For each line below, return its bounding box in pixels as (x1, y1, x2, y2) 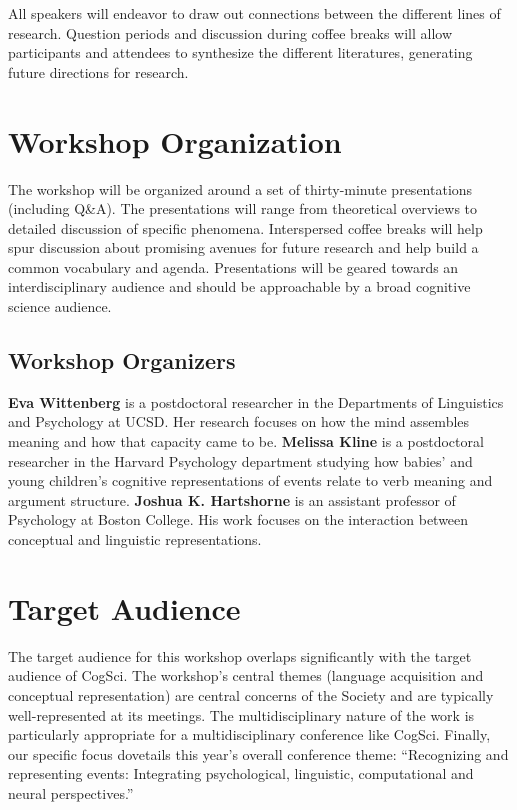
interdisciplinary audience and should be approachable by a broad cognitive (8, 276, 471, 297)
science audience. (8, 296, 112, 317)
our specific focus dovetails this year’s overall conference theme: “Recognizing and (8, 743, 509, 764)
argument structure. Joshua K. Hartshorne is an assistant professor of (8, 489, 456, 510)
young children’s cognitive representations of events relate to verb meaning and (8, 470, 493, 491)
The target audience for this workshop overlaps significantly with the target (8, 645, 472, 666)
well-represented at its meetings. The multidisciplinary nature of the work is (8, 704, 475, 725)
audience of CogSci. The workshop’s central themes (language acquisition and (8, 665, 484, 686)
